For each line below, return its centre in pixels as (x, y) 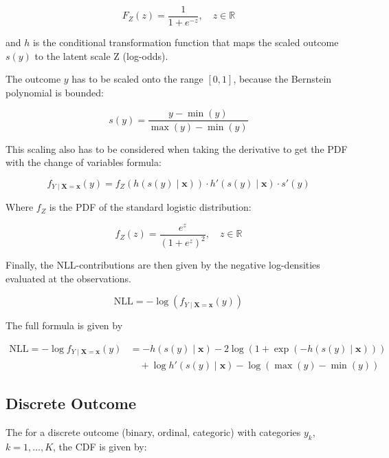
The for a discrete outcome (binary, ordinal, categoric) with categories (153, 431)
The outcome (33, 79)
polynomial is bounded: (55, 92)
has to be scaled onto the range (137, 79)
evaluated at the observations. (68, 278)
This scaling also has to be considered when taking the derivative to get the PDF (177, 148)
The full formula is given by (64, 325)
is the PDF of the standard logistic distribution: (150, 207)
